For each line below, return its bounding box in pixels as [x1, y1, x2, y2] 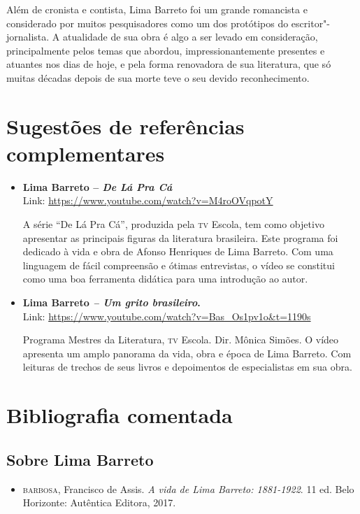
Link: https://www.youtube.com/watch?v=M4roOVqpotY [22, 193, 273, 208]
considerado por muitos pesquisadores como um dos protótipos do [6, 15, 289, 30]
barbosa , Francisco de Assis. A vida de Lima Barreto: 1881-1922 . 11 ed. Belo [22, 481, 354, 496]
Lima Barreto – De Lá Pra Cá [22, 179, 173, 194]
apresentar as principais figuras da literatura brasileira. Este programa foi [22, 230, 338, 245]
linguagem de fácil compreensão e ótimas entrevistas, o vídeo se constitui [22, 257, 335, 272]
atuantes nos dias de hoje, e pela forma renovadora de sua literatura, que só [6, 57, 331, 71]
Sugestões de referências [6, 111, 245, 140]
